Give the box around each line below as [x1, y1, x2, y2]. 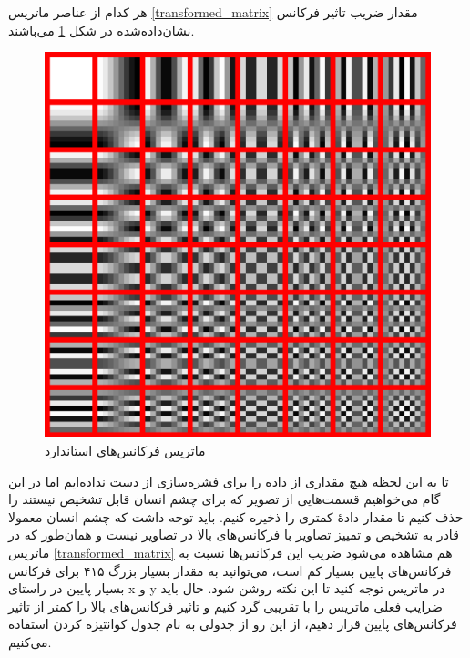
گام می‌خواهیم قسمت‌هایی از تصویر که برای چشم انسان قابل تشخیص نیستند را [8, 489, 441, 509]
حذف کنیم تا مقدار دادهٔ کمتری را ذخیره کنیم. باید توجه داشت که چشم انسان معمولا [8, 507, 464, 526]
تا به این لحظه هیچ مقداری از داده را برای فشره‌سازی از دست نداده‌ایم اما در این [8, 471, 449, 490]
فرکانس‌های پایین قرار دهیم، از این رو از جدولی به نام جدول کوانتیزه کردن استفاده [8, 614, 457, 633]
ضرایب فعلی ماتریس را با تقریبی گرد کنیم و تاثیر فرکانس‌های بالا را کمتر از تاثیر [8, 596, 443, 615]
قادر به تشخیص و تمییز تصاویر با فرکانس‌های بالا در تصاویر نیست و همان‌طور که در [8, 525, 459, 544]
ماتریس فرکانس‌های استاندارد [45, 440, 206, 459]
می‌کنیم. [8, 632, 52, 651]
